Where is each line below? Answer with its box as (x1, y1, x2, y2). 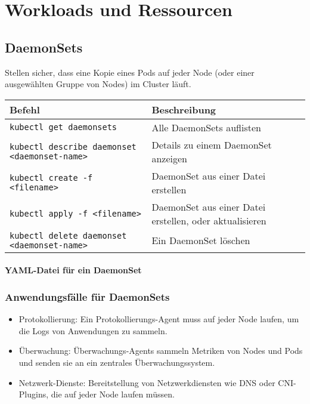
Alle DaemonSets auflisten (151, 120, 261, 134)
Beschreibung (151, 102, 216, 116)
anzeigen (151, 151, 187, 165)
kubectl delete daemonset (10, 230, 127, 240)
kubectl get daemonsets (10, 122, 117, 132)
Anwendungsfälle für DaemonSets (5, 289, 170, 304)
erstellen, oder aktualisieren (151, 213, 266, 227)
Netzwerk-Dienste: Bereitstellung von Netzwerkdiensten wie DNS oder (18, 376, 275, 388)
